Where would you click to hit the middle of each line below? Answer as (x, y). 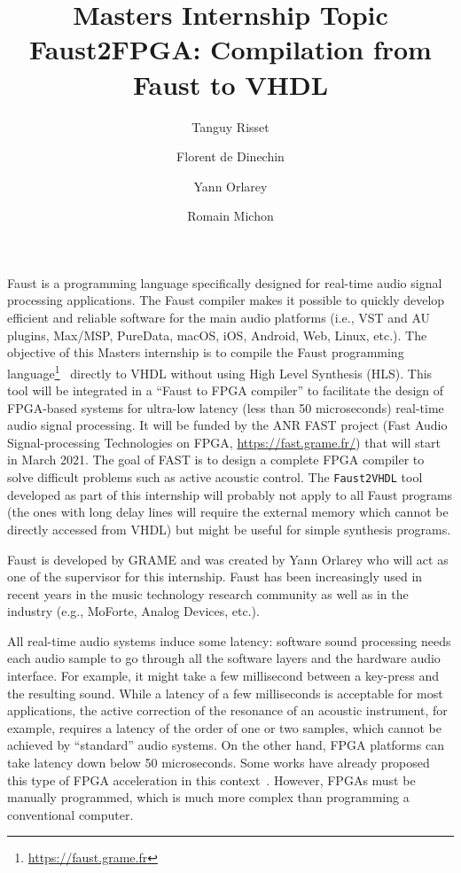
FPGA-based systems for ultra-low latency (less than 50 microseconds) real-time (226, 407)
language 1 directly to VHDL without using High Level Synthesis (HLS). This (220, 371)
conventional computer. (70, 814)
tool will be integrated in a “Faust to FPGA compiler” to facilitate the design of (226, 390)
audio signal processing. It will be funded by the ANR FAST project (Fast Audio (227, 425)
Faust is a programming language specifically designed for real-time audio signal (225, 282)
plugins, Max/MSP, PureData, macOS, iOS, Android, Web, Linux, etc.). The (217, 335)
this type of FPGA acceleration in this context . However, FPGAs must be (211, 779)
